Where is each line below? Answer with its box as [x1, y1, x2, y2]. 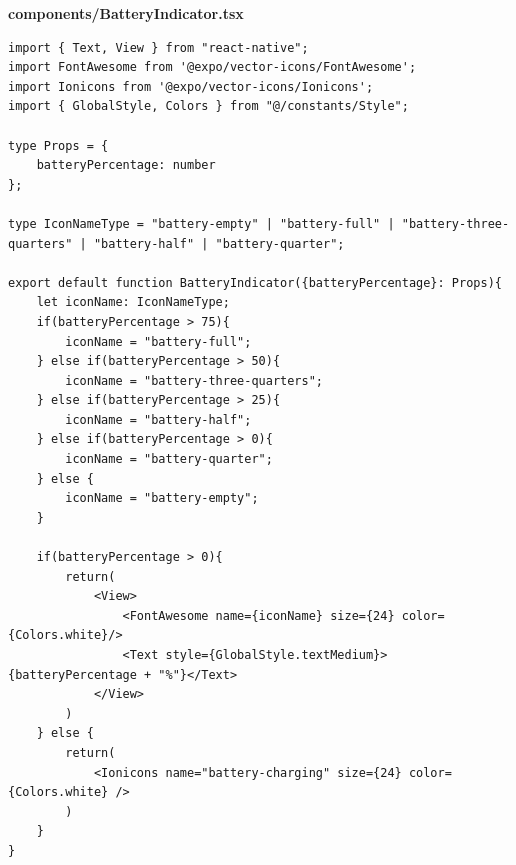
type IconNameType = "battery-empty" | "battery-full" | [8, 216, 395, 231]
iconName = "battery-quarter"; [65, 452, 273, 467]
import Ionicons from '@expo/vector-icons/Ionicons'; [8, 79, 374, 94]
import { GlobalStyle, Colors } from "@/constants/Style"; [8, 99, 409, 114]
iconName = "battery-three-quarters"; [65, 373, 323, 388]
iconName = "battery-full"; [65, 334, 252, 349]
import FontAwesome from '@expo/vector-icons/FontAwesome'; [8, 60, 417, 75]
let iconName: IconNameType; [36, 295, 230, 310]
